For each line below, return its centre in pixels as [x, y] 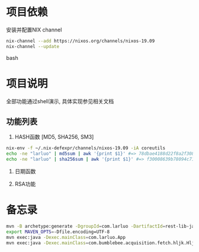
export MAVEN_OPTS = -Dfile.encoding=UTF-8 [58, 232]
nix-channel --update [33, 46]
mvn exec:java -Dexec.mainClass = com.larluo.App [66, 237]
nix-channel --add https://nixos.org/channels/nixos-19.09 [81, 41]
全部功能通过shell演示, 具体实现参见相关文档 [60, 101]
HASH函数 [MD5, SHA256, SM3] [54, 137]
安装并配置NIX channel [34, 30]
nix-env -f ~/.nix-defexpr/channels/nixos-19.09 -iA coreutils [86, 148]
